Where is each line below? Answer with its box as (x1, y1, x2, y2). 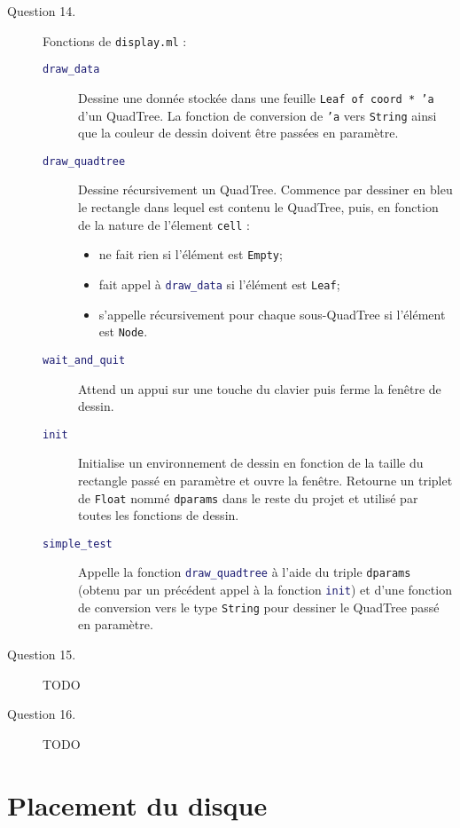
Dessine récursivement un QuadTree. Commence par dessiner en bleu (78, 180, 453, 199)
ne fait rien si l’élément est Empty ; (98, 245, 283, 264)
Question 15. (7, 645, 76, 664)
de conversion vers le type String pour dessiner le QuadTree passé (78, 597, 440, 616)
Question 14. (7, 2, 76, 20)
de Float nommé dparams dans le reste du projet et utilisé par (78, 488, 418, 507)
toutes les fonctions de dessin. (78, 506, 239, 524)
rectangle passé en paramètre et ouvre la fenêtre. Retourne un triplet (78, 470, 453, 489)
